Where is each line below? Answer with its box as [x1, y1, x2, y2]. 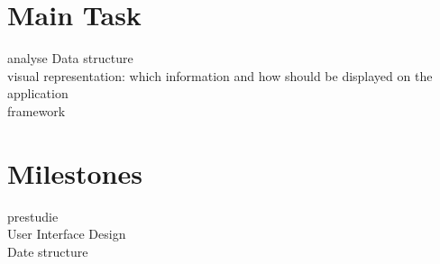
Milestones [7, 154, 142, 191]
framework [7, 101, 66, 120]
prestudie [7, 206, 59, 225]
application [7, 84, 69, 103]
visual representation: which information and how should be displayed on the [7, 66, 433, 85]
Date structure [7, 241, 88, 260]
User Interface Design [7, 224, 126, 243]
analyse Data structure [7, 49, 133, 68]
